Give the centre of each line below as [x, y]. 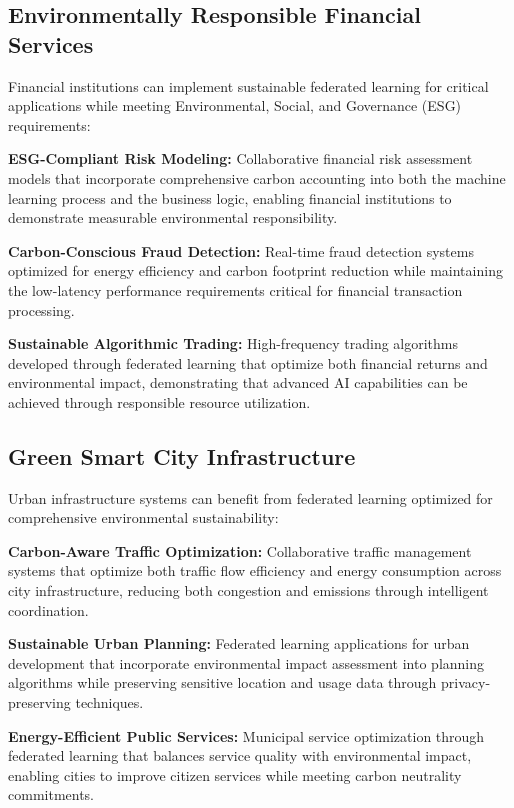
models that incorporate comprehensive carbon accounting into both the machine [257, 177]
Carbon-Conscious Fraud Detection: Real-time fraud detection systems [241, 250]
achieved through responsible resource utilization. [159, 401]
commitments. [51, 794]
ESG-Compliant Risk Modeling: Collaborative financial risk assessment [240, 158]
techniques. [109, 702]
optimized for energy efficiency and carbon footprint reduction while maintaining [255, 270]
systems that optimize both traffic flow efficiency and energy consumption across [255, 570]
